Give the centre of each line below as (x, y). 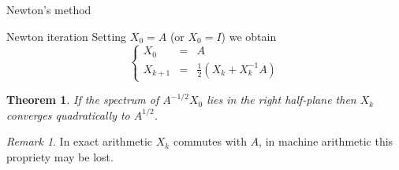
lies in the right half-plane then (282, 100)
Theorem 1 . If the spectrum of (83, 100)
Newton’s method (49, 9)
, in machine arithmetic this (326, 141)
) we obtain (249, 36)
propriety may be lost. (60, 157)
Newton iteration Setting (67, 36)
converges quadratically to (68, 115)
